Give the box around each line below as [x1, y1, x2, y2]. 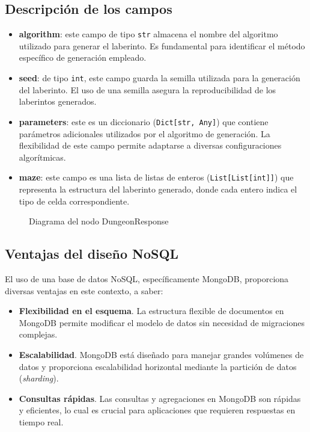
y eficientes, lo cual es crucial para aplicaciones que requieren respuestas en [19, 404, 296, 416]
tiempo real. [19, 415, 64, 428]
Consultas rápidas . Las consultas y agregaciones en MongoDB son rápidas [19, 392, 301, 404]
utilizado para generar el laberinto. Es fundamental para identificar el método [19, 39, 305, 52]
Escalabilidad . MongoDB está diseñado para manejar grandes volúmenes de [19, 348, 304, 360]
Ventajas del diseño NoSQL [5, 244, 179, 263]
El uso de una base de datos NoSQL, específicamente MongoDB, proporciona [5, 272, 289, 285]
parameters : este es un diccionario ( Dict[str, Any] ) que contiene [19, 115, 269, 128]
